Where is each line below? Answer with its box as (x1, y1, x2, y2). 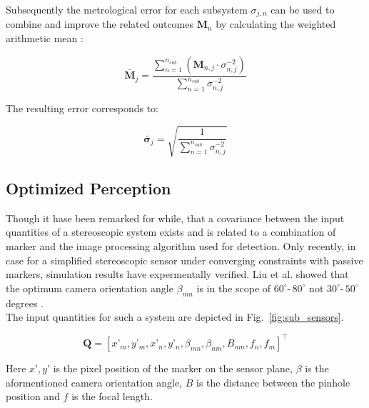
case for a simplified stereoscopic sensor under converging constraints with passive (6, 252, 363, 267)
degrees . (6, 295, 44, 310)
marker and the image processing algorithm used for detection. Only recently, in (6, 238, 356, 253)
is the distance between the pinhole (196, 374, 350, 389)
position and (6, 389, 60, 404)
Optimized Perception (6, 176, 171, 199)
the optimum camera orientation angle (6, 280, 173, 295)
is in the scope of (196, 280, 271, 295)
